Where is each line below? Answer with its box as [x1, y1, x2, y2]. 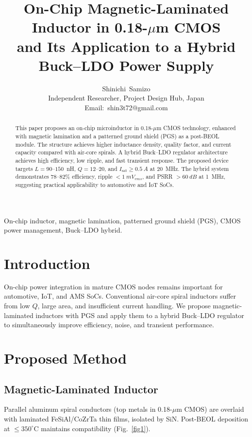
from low [4, 301, 30, 311]
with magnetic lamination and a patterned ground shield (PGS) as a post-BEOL [15, 132, 219, 140]
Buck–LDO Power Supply [38, 55, 214, 75]
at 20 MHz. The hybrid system [150, 164, 229, 172]
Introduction [4, 253, 90, 273]
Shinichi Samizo [102, 83, 151, 93]
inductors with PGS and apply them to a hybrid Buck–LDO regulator [35, 310, 244, 320]
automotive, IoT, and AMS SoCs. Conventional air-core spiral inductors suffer [4, 291, 236, 301]
